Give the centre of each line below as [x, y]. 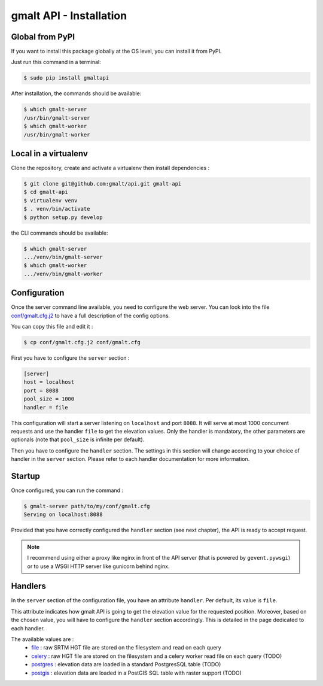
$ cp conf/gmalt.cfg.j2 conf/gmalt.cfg [82, 342]
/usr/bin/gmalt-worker [57, 134]
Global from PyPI [43, 37]
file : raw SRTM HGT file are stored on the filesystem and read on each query [126, 648]
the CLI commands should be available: [60, 233]
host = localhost [49, 382]
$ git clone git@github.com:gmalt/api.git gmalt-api [103, 184]
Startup [25, 476]
